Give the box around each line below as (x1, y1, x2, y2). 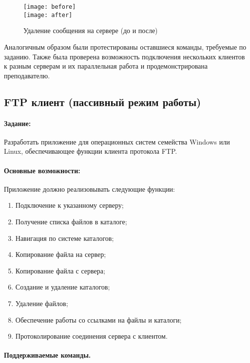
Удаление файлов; (15, 298, 68, 308)
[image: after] (23, 11, 73, 18)
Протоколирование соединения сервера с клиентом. (15, 331, 168, 341)
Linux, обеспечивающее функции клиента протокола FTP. (4, 146, 177, 156)
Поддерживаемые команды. (4, 350, 91, 360)
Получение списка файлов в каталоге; (15, 217, 127, 227)
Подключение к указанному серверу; (15, 200, 124, 210)
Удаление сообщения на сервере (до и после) (23, 25, 158, 36)
